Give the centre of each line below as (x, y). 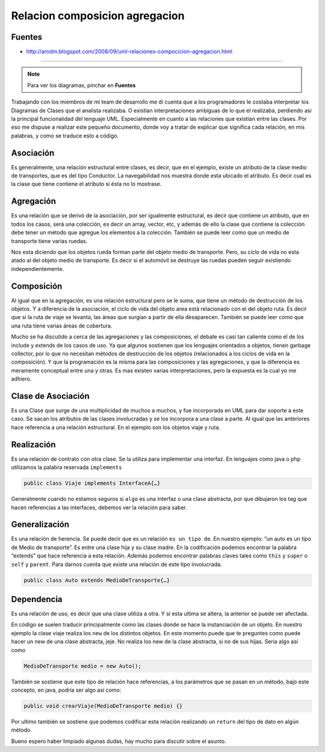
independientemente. (38, 269)
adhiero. (21, 379)
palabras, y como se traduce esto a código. (65, 135)
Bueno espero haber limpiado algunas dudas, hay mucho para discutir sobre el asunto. (119, 741)
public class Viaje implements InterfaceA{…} (92, 483)
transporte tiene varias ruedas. (49, 241)
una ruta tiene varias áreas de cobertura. (62, 326)
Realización (34, 445)
